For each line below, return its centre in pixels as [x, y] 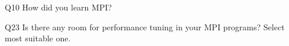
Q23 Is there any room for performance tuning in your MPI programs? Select [145, 26]
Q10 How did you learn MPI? [59, 7]
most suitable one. [38, 38]
